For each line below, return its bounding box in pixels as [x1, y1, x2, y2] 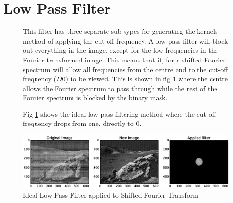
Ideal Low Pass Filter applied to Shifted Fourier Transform [23, 189, 198, 200]
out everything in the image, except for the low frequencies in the [23, 45, 218, 55]
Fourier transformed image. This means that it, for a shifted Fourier [23, 54, 226, 64]
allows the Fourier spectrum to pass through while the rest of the [23, 83, 217, 93]
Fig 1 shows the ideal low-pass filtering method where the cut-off [23, 109, 216, 119]
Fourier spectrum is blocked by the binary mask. [23, 93, 168, 103]
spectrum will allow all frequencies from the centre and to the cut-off [23, 64, 228, 74]
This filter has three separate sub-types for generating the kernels [23, 26, 218, 36]
